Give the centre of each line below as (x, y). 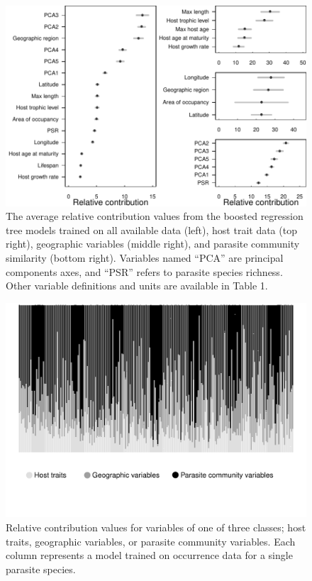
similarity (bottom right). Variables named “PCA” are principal (145, 258)
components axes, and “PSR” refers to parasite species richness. (144, 271)
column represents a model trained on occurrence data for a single (149, 555)
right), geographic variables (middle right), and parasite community (153, 244)
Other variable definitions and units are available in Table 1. (137, 286)
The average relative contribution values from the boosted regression (155, 216)
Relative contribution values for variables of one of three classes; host (156, 527)
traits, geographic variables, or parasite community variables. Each (151, 541)
